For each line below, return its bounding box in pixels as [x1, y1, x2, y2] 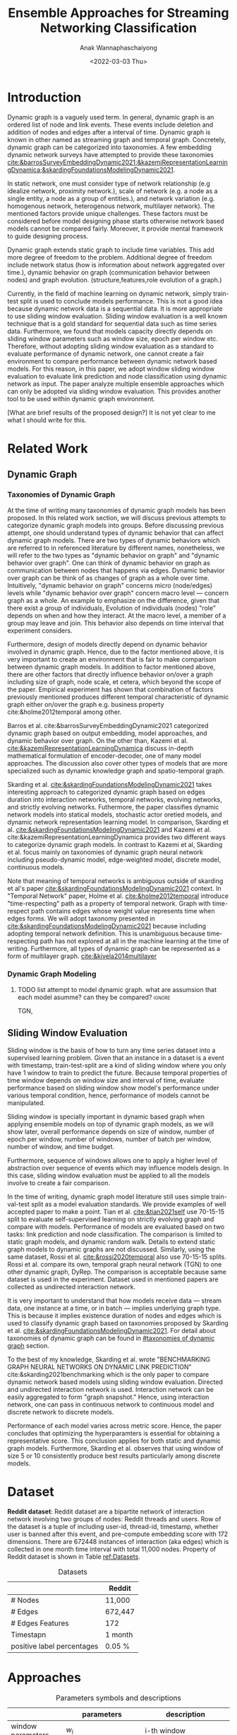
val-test [7, 1199, 30, 1208]
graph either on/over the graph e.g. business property [7, 700, 164, 708]
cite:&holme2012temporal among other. [7, 708, 122, 716]
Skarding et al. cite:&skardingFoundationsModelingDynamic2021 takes [7, 780, 212, 788]
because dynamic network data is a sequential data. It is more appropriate [7, 304, 224, 313]
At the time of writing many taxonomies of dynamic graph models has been [7, 506, 226, 514]
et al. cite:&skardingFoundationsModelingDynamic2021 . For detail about [7, 1326, 217, 1335]
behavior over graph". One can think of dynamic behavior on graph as [7, 558, 210, 567]
